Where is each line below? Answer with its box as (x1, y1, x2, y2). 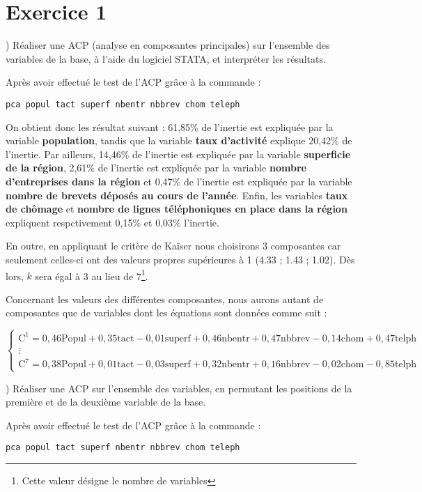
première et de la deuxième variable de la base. (6, 394, 206, 409)
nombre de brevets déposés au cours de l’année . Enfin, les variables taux (6, 187, 348, 202)
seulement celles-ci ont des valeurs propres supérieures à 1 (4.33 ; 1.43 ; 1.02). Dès (6, 252, 355, 266)
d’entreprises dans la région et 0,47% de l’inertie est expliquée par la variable (6, 174, 352, 188)
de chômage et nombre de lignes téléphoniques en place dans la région (6, 201, 347, 216)
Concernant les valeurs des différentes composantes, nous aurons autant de (6, 291, 324, 306)
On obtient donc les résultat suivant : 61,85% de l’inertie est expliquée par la (6, 119, 334, 134)
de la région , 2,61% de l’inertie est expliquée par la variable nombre (6, 160, 306, 175)
